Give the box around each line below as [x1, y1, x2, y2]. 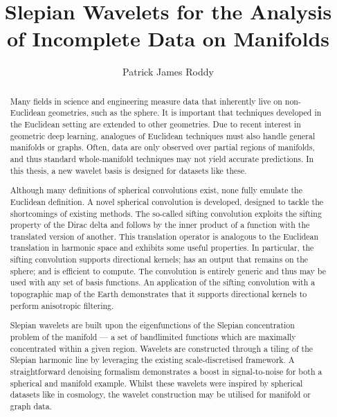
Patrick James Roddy [122, 64, 214, 79]
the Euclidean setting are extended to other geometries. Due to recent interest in [10, 118, 301, 130]
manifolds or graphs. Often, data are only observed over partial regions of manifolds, [10, 141, 315, 153]
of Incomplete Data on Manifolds [6, 24, 330, 53]
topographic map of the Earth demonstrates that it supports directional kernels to [10, 288, 307, 300]
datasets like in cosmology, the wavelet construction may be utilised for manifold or [10, 389, 311, 400]
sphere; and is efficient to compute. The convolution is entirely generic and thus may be [10, 265, 326, 276]
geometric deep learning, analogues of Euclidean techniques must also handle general [10, 130, 316, 141]
